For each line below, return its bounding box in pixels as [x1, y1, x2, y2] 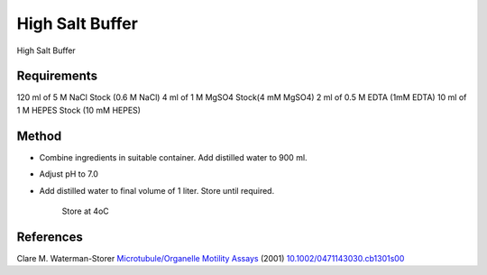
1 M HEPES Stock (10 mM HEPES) [16, 105, 142, 115]
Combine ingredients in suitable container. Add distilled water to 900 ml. [39, 151, 308, 162]
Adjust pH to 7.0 [39, 169, 99, 179]
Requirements [16, 69, 98, 84]
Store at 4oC [61, 206, 110, 216]
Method [16, 128, 62, 143]
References [16, 229, 83, 244]
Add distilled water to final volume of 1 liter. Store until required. [39, 185, 275, 196]
